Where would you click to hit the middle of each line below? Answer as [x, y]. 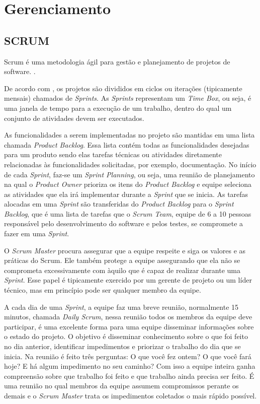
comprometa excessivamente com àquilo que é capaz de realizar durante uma [122, 270]
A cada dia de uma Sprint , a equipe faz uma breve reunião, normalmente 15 [121, 307]
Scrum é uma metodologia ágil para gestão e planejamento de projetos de [117, 61]
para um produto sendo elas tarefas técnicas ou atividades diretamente [113, 154]
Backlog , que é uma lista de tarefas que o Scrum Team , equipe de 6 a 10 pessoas [128, 213]
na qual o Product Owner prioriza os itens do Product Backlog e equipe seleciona [128, 184]
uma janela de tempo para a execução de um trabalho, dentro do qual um [118, 108]
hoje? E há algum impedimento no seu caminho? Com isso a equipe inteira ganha [130, 366]
